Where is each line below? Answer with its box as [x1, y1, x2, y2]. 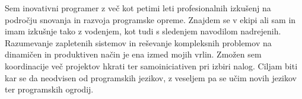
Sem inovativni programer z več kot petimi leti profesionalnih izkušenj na [5, 2, 271, 14]
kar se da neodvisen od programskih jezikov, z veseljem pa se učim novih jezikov [5, 71, 297, 84]
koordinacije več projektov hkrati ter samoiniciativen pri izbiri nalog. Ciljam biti [5, 59, 298, 72]
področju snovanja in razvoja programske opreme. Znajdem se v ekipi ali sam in [5, 13, 296, 25]
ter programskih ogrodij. [5, 83, 94, 95]
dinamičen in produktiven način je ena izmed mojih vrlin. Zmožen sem [5, 48, 262, 60]
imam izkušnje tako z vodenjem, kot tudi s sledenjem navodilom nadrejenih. [5, 25, 281, 37]
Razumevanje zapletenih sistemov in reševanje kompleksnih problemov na [5, 36, 272, 49]
